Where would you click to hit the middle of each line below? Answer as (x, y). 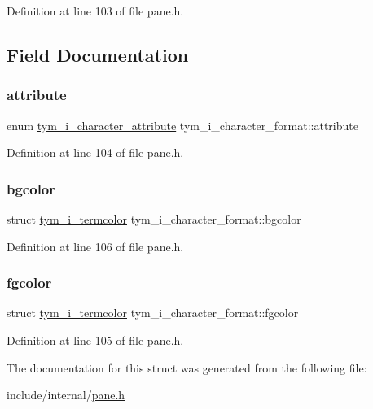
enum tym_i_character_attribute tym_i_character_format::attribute (182, 125)
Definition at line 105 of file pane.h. (95, 340)
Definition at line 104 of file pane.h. (95, 152)
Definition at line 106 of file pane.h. (95, 246)
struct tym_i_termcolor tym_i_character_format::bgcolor (154, 219)
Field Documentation (98, 54)
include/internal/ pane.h (66, 395)
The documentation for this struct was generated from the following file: (187, 367)
